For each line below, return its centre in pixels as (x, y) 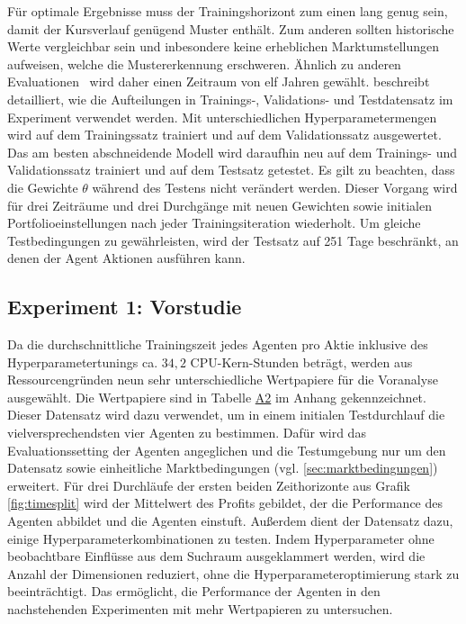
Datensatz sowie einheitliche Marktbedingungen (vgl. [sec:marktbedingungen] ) (223, 468)
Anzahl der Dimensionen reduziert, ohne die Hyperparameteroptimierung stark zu (233, 573)
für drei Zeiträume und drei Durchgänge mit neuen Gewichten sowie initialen (220, 205)
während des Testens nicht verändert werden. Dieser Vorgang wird (275, 187)
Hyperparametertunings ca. (83, 362)
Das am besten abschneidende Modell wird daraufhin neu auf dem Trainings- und (233, 152)
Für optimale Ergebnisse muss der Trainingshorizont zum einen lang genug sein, (228, 11)
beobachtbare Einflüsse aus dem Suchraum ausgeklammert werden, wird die (216, 556)
